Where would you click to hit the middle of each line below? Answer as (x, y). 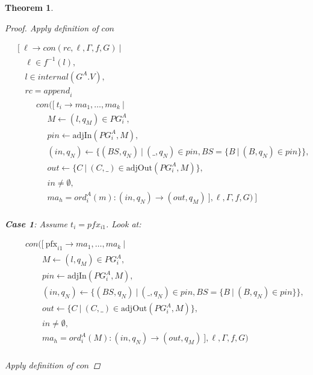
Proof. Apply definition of (52, 27)
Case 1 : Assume (36, 223)
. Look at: (123, 223)
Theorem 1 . (29, 7)
